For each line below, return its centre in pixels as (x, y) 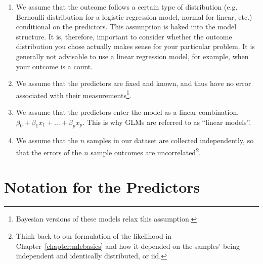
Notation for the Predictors (102, 187)
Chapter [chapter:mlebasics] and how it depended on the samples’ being (128, 246)
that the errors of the (49, 152)
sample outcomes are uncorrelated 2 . (146, 151)
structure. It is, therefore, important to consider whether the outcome (124, 36)
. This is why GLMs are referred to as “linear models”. (167, 122)
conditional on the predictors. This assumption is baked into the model (126, 27)
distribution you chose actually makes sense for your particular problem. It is (135, 46)
